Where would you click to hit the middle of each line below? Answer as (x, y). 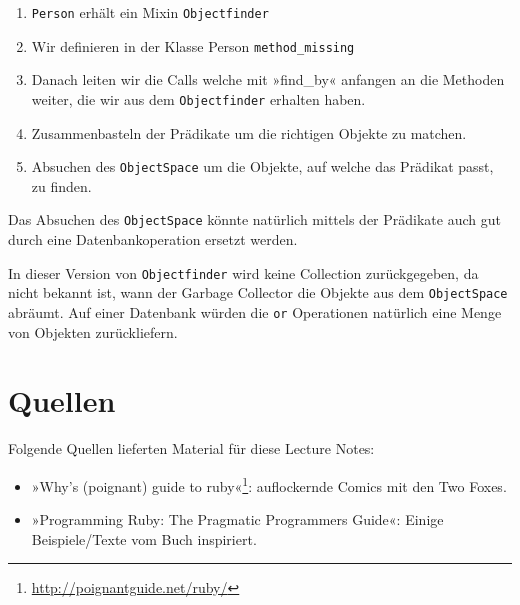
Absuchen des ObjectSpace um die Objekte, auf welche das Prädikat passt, (262, 166)
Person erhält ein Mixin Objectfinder (150, 12)
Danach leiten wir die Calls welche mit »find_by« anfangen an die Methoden (268, 79)
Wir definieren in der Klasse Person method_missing (193, 45)
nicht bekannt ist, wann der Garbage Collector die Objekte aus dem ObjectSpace (258, 292)
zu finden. (61, 185)
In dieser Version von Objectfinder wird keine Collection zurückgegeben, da (243, 272)
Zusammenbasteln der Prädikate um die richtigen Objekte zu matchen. (249, 132)
